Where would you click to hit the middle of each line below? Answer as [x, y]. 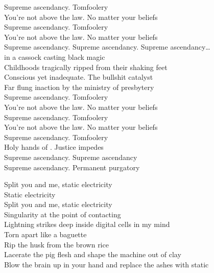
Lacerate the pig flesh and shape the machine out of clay [93, 254]
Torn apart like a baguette [45, 234]
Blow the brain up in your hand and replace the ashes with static [106, 264]
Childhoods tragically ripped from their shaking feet [86, 67]
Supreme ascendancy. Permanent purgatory [72, 167]
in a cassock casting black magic [55, 56]
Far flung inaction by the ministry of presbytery [79, 87]
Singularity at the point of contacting [63, 214]
